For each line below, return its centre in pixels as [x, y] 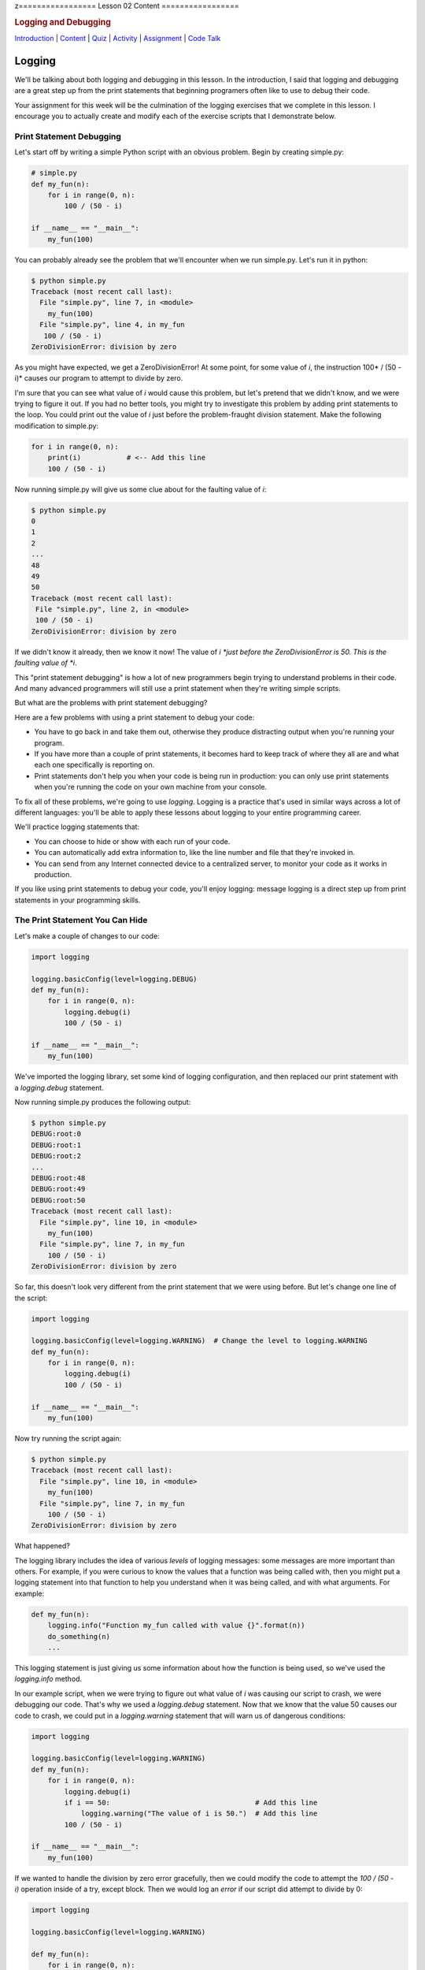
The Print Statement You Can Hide [81, 920]
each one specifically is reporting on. [94, 765]
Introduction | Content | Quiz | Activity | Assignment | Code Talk [118, 39]
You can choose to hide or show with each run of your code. [132, 841]
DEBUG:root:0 [56, 1134]
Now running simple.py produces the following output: [103, 1102]
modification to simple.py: [56, 426]
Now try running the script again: [68, 1438]
